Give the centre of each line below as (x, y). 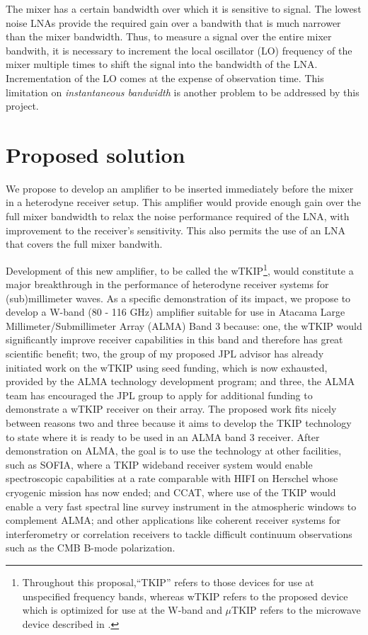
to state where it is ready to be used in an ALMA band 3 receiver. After (163, 436)
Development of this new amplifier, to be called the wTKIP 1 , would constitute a (180, 269)
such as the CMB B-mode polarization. (91, 548)
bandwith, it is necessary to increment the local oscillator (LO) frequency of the (179, 50)
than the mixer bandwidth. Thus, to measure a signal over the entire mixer (169, 36)
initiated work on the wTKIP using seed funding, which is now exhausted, (167, 367)
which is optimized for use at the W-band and (122, 610)
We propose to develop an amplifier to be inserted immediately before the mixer (180, 188)
